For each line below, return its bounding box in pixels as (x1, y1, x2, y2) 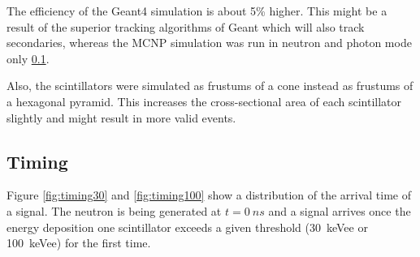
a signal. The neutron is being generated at (6, 202, 222, 219)
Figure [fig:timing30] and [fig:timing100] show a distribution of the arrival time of (6, 186, 411, 203)
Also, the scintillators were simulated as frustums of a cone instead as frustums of (6, 77, 414, 94)
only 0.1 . (6, 49, 50, 66)
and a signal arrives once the (268, 202, 411, 219)
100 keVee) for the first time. (6, 234, 151, 251)
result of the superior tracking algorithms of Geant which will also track (6, 18, 365, 35)
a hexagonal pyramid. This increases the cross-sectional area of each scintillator (6, 92, 402, 109)
